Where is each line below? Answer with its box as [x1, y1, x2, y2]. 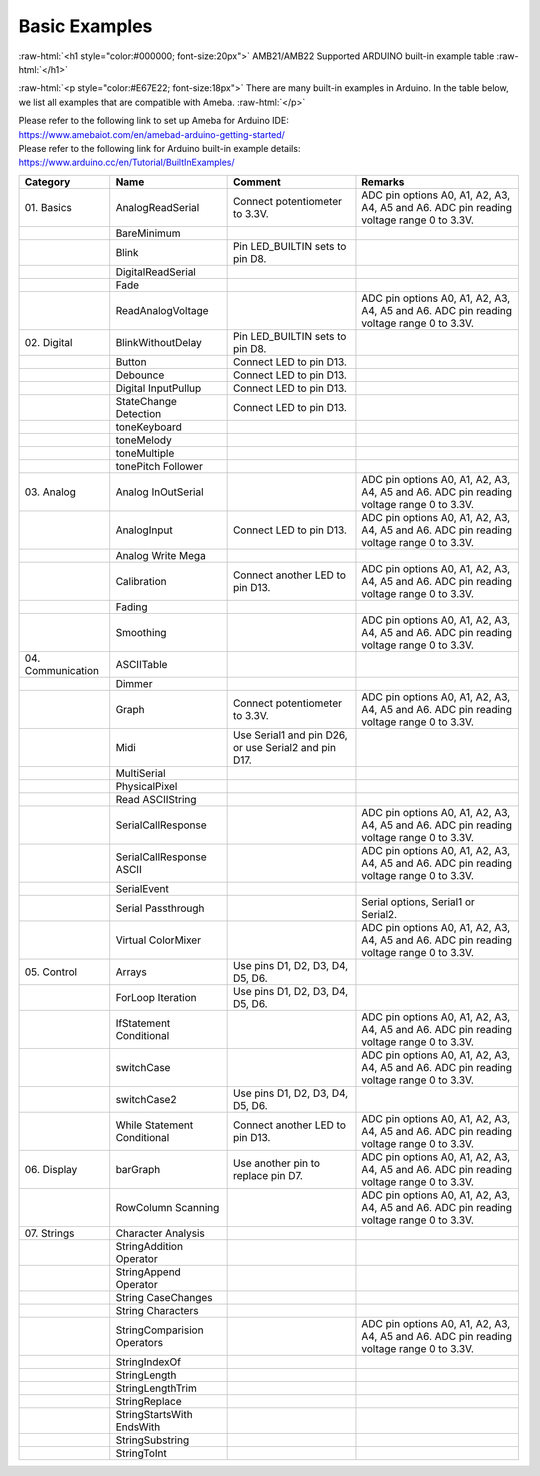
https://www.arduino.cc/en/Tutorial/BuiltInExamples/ [18, 156, 235, 169]
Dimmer [115, 676, 153, 690]
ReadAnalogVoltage [115, 303, 209, 317]
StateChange [115, 394, 177, 408]
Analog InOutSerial [115, 485, 204, 499]
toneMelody [115, 433, 172, 447]
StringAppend [115, 1265, 182, 1279]
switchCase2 [115, 1092, 177, 1106]
